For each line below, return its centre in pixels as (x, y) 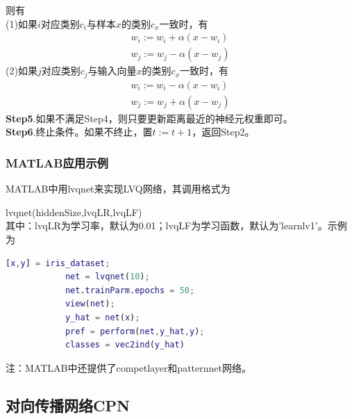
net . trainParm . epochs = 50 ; (130, 290)
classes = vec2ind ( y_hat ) (125, 345)
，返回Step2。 (223, 132)
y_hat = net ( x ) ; (102, 317)
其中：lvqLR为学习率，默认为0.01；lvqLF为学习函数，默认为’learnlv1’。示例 (176, 225)
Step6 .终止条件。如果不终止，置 (79, 132)
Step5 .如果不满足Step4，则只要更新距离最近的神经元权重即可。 (149, 118)
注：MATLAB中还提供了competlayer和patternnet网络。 (128, 367)
